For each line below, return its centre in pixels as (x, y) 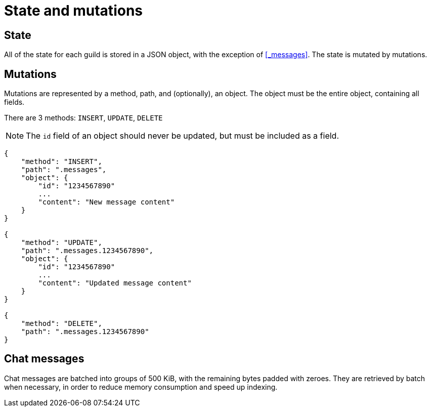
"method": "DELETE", (61, 324)
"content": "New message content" (106, 202)
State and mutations (73, 11)
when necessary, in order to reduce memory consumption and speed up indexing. (141, 387)
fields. (14, 102)
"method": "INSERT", (61, 162)
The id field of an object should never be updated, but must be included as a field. (182, 136)
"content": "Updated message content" (115, 283)
